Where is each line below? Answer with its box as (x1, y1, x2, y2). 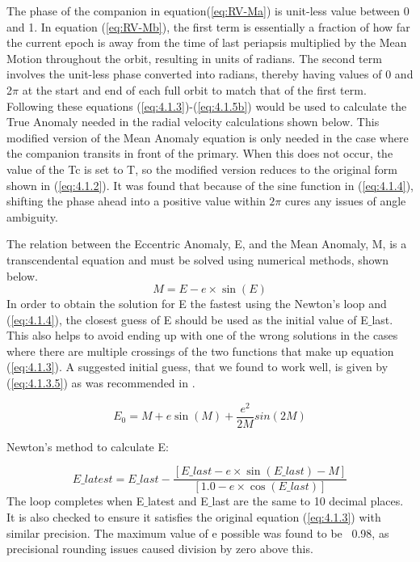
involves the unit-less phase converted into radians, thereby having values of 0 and (6, 65, 414, 82)
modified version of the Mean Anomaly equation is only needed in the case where (6, 129, 409, 146)
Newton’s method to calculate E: (6, 437, 169, 454)
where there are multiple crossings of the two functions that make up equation (6, 342, 394, 359)
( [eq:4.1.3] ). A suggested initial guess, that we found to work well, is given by (6, 358, 388, 375)
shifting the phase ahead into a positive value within (6, 192, 266, 209)
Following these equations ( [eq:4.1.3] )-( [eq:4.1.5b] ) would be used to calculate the (6, 97, 407, 114)
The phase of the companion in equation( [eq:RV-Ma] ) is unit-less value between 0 (6, 2, 409, 19)
